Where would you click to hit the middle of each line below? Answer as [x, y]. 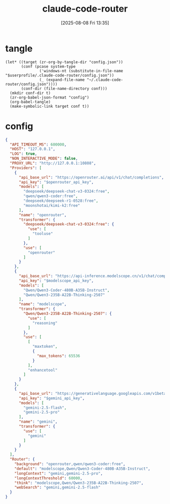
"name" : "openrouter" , [42, 215]
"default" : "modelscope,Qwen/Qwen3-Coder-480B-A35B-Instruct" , [82, 469]
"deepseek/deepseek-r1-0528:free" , [61, 201]
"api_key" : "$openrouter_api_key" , [56, 182]
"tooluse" [42, 234]
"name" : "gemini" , [38, 422]
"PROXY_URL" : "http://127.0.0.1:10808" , [53, 163]
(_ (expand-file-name [62, 80]
